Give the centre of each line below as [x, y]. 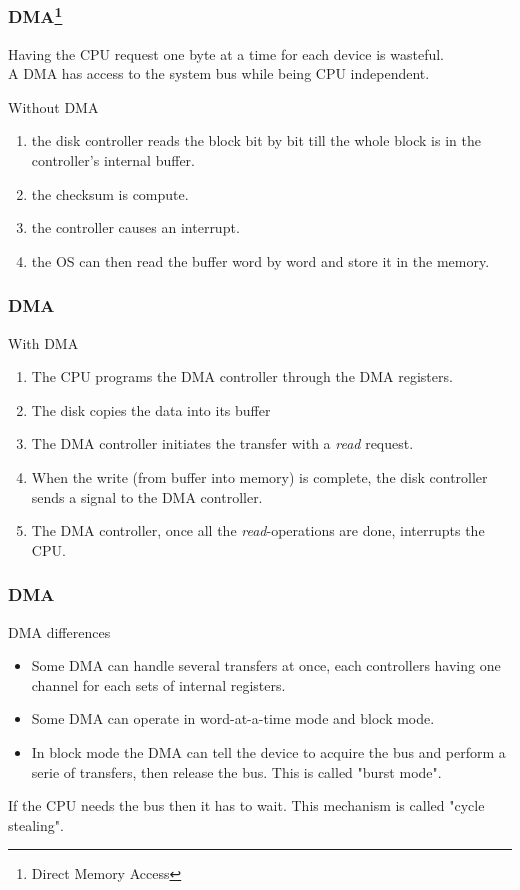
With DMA [43, 342]
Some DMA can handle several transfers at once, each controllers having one [266, 665]
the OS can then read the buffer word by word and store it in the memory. [260, 260]
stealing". [36, 824]
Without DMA [53, 106]
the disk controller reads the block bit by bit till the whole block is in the [256, 140]
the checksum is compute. [110, 193]
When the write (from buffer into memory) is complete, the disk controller [259, 477]
